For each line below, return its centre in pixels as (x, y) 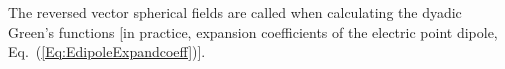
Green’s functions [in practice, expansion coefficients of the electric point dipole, (253, 31)
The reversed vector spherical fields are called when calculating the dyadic (235, 12)
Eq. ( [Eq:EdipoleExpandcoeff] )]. (107, 51)
